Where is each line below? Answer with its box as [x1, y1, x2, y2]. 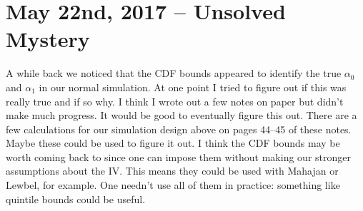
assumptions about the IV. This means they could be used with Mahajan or [6, 163, 339, 178]
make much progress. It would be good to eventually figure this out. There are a [6, 108, 357, 123]
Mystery [6, 24, 90, 53]
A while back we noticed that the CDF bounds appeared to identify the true [6, 66, 342, 81]
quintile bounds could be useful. [6, 191, 146, 206]
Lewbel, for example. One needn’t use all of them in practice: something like [6, 177, 340, 192]
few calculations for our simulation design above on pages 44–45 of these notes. [6, 121, 352, 136]
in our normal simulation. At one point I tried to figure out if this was [39, 79, 347, 94]
